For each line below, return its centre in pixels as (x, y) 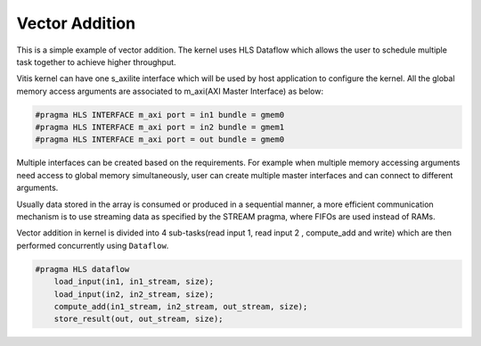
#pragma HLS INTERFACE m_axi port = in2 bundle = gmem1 (160, 128)
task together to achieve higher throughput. (97, 62)
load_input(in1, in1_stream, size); (134, 282)
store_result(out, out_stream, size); (139, 319)
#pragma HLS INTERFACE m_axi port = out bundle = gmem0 (160, 140)
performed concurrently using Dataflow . (93, 245)
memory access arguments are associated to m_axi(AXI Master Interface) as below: (170, 91)
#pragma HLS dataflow (82, 269)
